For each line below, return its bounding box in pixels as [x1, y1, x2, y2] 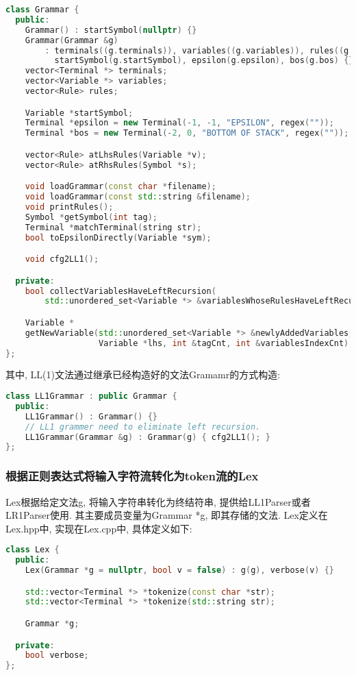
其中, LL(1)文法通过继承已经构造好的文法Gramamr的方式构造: [5, 367, 281, 382]
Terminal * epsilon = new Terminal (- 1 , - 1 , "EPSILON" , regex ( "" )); [25, 118, 334, 128]
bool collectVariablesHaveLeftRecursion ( [25, 286, 216, 296]
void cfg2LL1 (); [25, 254, 99, 265]
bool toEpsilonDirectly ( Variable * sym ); [25, 232, 212, 243]
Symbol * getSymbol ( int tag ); [25, 212, 157, 222]
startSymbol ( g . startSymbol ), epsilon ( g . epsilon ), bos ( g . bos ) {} [54, 56, 354, 66]
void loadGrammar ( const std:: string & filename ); [25, 192, 251, 202]
